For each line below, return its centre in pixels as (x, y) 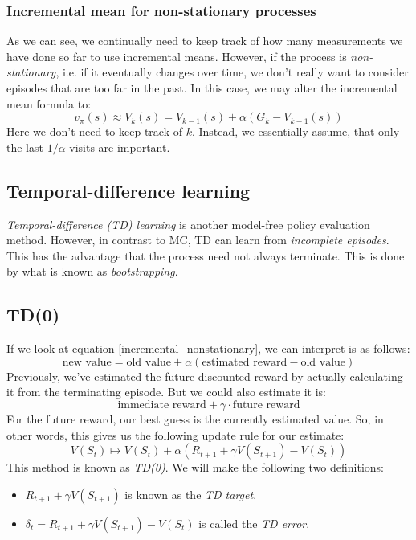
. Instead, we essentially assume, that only (296, 131)
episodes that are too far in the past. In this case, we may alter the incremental (202, 88)
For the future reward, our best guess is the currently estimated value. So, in (195, 418)
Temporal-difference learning (128, 190)
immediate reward (162, 405)
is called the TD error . (254, 523)
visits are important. (120, 147)
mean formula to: (49, 103)
